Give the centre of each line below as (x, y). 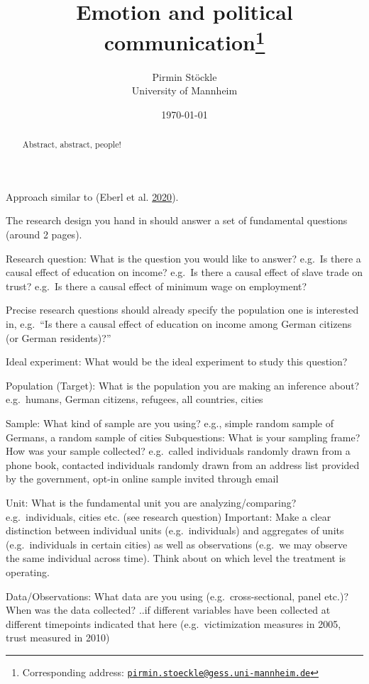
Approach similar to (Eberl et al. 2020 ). (92, 196)
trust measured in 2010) (58, 638)
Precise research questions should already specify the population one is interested (182, 310)
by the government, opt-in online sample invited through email (142, 479)
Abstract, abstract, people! (72, 144)
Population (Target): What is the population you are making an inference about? (183, 385)
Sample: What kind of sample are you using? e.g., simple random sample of (170, 423)
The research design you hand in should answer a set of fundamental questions (177, 220)
